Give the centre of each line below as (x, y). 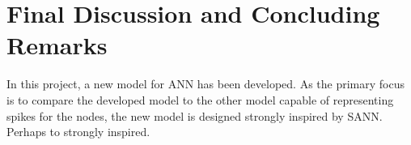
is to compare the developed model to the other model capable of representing (200, 99)
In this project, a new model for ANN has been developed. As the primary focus (206, 84)
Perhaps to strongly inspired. (78, 132)
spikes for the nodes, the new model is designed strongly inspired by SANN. (195, 115)
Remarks (57, 45)
